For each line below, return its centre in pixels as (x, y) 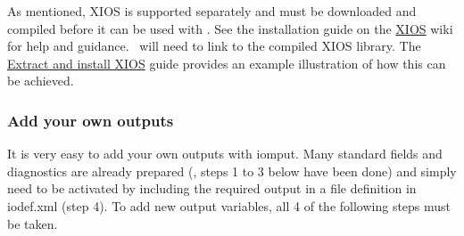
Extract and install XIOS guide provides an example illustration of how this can (227, 63)
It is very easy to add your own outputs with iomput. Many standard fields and (225, 154)
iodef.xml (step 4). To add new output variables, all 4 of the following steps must (229, 205)
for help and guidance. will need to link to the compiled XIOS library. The (214, 46)
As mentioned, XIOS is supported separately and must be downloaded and (212, 11)
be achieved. (41, 81)
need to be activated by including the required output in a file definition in (212, 188)
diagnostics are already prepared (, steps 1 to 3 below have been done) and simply (232, 171)
